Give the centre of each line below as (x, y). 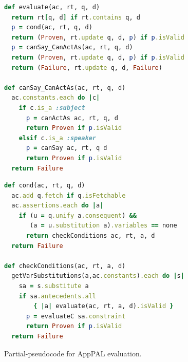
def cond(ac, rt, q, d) (45, 186)
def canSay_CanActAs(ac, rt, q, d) (65, 88)
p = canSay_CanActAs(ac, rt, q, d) (72, 47)
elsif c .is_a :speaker (58, 138)
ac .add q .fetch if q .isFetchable (69, 195)
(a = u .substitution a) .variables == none (104, 226)
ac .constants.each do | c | (56, 98)
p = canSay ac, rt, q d (67, 148)
